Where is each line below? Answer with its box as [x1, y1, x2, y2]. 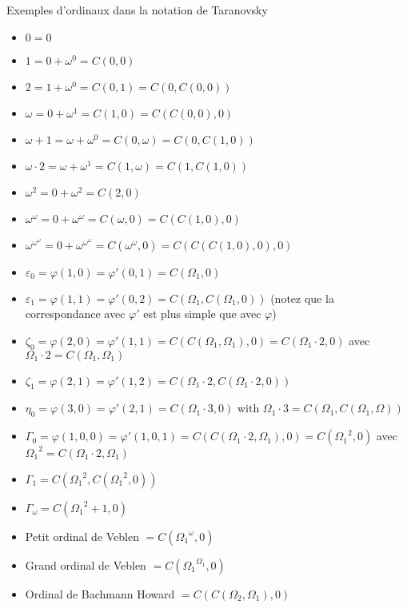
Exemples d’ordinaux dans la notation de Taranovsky [6, 2, 268, 18]
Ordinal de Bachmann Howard [25, 585, 175, 602]
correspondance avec [25, 305, 126, 322]
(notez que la [270, 289, 334, 306]
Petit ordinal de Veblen [25, 527, 139, 544]
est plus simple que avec [143, 305, 261, 322]
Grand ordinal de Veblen [25, 556, 146, 573]
